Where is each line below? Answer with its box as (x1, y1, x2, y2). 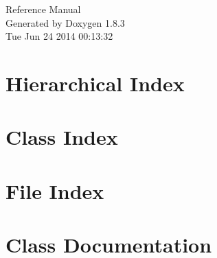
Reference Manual (5, 2, 81, 16)
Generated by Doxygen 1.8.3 (5, 15, 125, 30)
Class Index (5, 123, 118, 151)
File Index (5, 176, 104, 204)
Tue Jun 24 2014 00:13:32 (5, 29, 113, 43)
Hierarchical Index (5, 69, 185, 97)
